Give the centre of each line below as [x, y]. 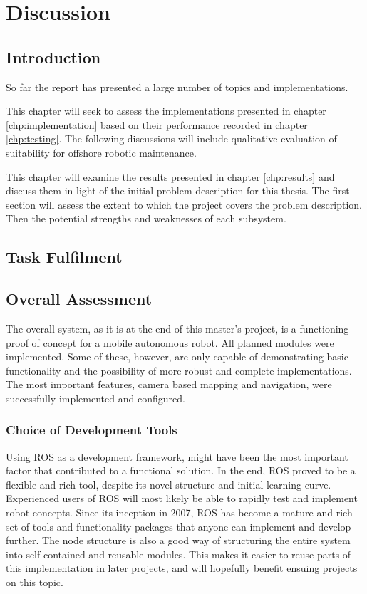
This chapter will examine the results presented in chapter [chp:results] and [170, 176]
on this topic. [35, 582]
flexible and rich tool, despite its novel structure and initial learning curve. [169, 484]
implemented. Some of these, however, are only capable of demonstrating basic [177, 356]
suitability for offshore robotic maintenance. [101, 152]
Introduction [53, 57]
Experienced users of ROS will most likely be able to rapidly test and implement [182, 498]
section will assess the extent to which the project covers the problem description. [184, 204]
